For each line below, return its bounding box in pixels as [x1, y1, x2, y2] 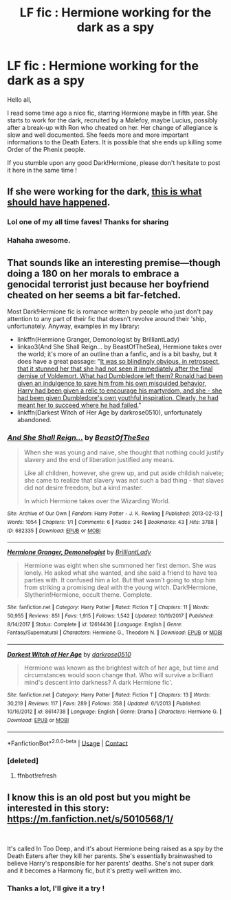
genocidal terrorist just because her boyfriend [7, 278, 210, 290]
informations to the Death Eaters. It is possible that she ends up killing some [7, 138, 222, 146]
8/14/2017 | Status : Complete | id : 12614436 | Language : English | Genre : [7, 621, 183, 628]
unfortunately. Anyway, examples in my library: [7, 322, 140, 330]
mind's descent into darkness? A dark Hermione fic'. [23, 678, 173, 686]
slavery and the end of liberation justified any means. [23, 456, 175, 464]
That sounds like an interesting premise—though [7, 256, 221, 269]
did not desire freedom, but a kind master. [23, 483, 143, 492]
